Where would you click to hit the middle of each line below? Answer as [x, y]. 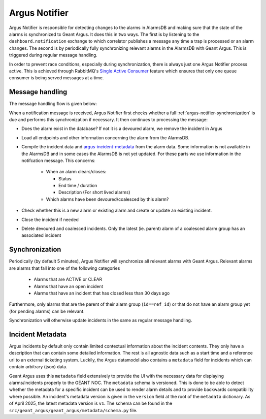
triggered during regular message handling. [53, 55]
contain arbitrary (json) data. [38, 367]
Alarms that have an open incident [68, 286]
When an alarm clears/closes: [76, 172]
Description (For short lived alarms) [94, 193]
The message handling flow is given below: [53, 104]
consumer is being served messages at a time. [56, 78]
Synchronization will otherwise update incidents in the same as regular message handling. [100, 321]
